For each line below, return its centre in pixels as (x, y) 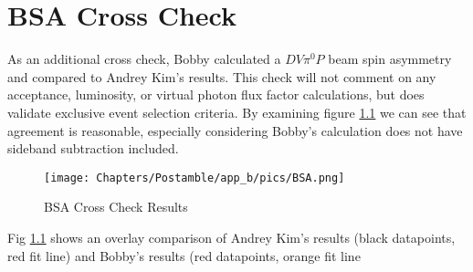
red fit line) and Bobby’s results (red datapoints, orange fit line (184, 255)
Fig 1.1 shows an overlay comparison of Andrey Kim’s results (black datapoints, (231, 237)
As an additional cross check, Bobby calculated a (144, 59)
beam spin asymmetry (390, 59)
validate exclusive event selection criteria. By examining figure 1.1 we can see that (237, 112)
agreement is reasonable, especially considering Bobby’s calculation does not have (235, 130)
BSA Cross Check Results (116, 207)
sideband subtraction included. (93, 148)
